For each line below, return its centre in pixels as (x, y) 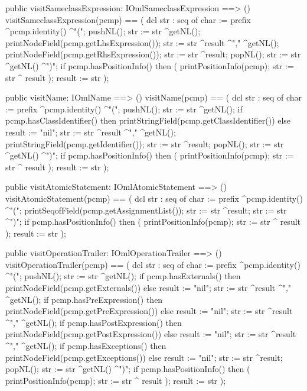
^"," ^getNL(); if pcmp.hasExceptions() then (86, 346)
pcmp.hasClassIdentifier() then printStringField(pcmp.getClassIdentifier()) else (148, 120)
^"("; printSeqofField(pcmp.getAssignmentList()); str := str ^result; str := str (146, 210)
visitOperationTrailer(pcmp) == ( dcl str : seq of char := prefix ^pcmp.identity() (153, 264)
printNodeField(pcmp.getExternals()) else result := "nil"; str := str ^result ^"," (148, 288)
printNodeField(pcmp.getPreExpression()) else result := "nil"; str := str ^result (149, 311)
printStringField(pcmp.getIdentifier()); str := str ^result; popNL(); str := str (145, 143)
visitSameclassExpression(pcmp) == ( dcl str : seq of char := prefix (128, 19)
